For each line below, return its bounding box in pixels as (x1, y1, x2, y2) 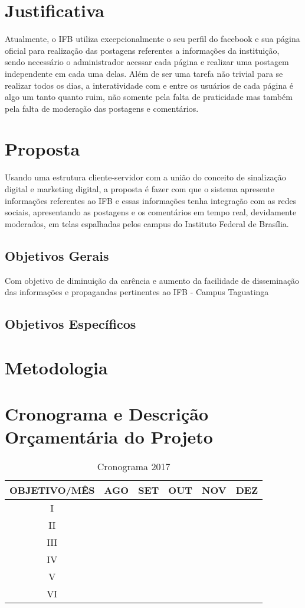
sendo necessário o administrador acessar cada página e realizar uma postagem (5, 56, 289, 68)
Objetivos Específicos (5, 315, 136, 333)
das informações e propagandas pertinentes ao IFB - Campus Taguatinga (5, 286, 269, 298)
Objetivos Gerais (5, 246, 109, 264)
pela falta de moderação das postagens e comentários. (5, 102, 199, 114)
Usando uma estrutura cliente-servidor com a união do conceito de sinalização (5, 171, 286, 183)
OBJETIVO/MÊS (9, 483, 95, 497)
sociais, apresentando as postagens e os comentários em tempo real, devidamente (5, 206, 297, 218)
